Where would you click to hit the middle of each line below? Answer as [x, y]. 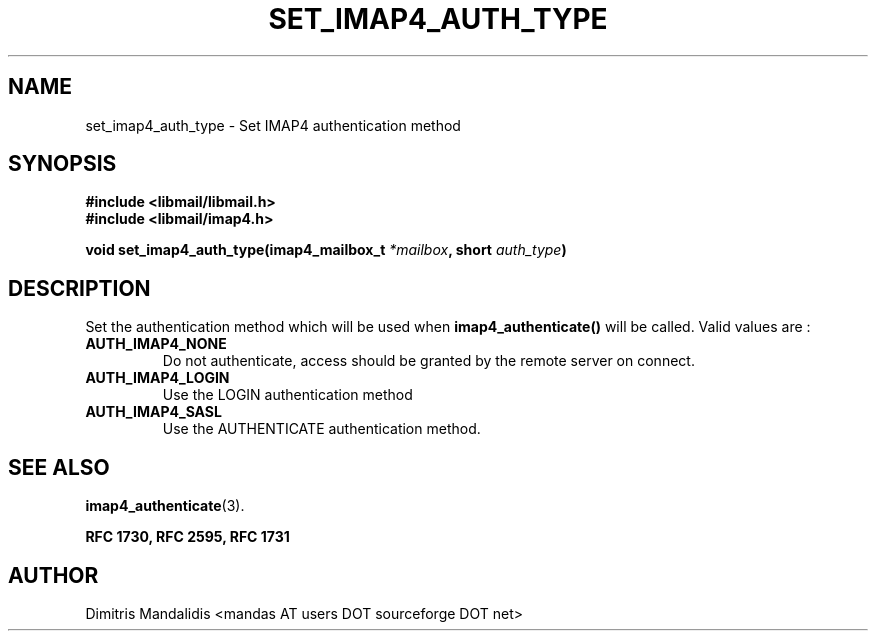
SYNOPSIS [62, 164]
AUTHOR [53, 575]
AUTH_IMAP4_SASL [153, 412]
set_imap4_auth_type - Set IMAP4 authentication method [273, 125]
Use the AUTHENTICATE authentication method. [321, 429]
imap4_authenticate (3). [165, 506]
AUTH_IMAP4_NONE [156, 344]
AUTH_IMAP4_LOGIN [157, 378]
